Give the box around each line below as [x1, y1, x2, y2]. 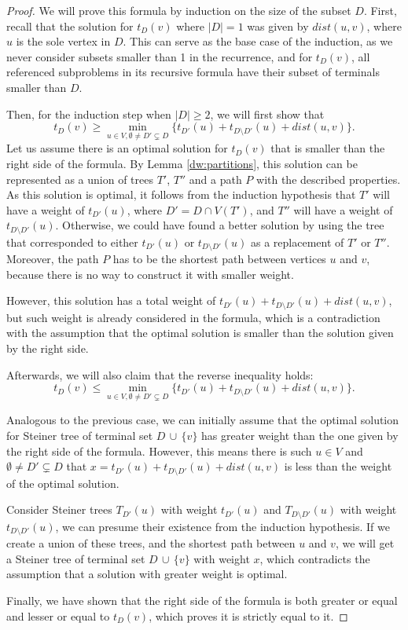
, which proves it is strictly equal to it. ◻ [149, 607, 348, 624]
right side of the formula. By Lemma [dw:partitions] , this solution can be [6, 155, 358, 171]
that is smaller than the [270, 140, 385, 156]
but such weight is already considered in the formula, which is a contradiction [6, 309, 380, 325]
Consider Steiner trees [6, 501, 112, 518]
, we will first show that [210, 105, 325, 122]
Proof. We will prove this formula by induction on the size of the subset [6, 2, 351, 18]
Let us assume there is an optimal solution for [6, 140, 228, 156]
